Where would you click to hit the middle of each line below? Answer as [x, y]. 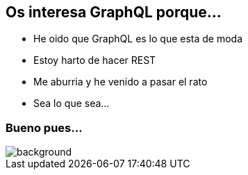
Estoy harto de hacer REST [95, 60]
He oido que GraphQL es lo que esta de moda [138, 39]
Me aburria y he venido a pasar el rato [121, 82]
